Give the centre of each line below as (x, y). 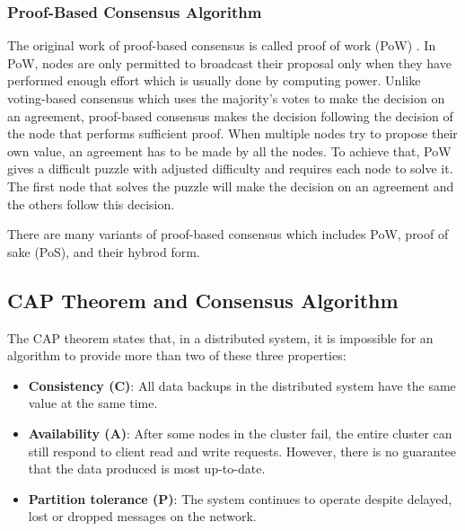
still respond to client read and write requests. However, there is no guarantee (242, 451)
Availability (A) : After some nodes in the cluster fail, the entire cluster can (240, 433)
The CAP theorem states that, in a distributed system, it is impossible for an (220, 337)
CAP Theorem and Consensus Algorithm (203, 300)
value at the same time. (93, 403)
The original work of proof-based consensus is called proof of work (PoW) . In (222, 45)
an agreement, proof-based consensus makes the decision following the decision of (230, 115)
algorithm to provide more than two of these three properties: (177, 355)
